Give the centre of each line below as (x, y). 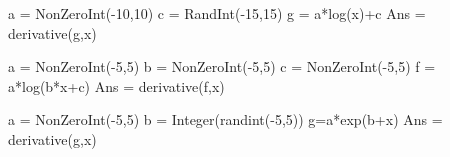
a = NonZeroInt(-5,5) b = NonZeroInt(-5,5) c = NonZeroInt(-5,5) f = (222, 66)
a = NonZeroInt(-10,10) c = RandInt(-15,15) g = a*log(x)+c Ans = (217, 13)
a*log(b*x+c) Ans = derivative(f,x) (116, 85)
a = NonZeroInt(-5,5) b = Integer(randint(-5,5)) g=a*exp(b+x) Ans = (225, 119)
